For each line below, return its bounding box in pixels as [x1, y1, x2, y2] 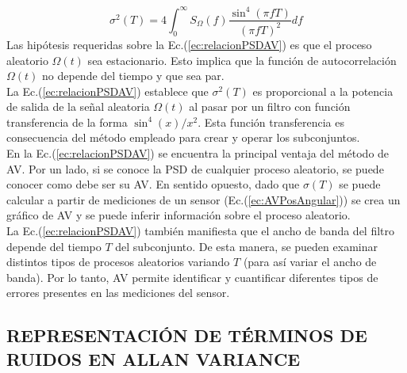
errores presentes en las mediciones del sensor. [6, 284, 230, 301]
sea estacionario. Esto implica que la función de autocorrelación [87, 51, 397, 68]
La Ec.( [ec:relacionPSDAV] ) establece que [6, 82, 209, 99]
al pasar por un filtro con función [189, 98, 351, 115]
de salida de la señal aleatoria [6, 98, 150, 115]
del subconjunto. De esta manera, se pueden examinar [115, 238, 378, 254]
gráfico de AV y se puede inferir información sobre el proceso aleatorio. [6, 207, 351, 223]
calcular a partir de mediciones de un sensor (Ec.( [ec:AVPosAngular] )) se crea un [6, 191, 401, 207]
